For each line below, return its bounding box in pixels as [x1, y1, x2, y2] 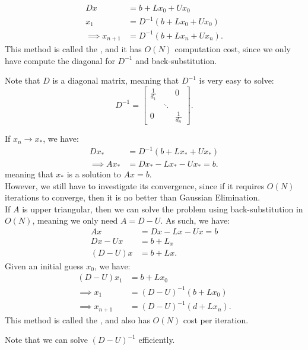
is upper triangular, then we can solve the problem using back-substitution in [22, 202, 303, 215]
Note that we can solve [5, 333, 88, 346]
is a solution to [66, 167, 121, 180]
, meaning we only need [32, 214, 118, 227]
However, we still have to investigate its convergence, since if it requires [5, 179, 265, 192]
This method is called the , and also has [5, 313, 150, 326]
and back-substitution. [135, 54, 217, 66]
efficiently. [138, 333, 175, 346]
